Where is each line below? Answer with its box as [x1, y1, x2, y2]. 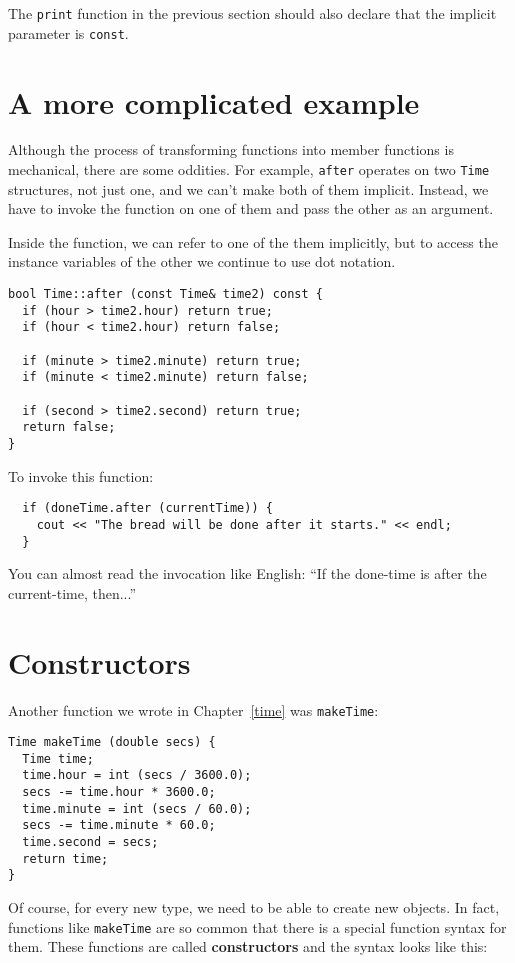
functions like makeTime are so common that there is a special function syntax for [8, 916, 507, 937]
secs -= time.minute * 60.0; [22, 818, 216, 833]
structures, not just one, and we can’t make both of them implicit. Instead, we [8, 178, 489, 199]
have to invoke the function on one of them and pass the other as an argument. [8, 198, 494, 219]
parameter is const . [8, 22, 129, 43]
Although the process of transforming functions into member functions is [8, 139, 454, 160]
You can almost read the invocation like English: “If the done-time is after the [8, 563, 487, 584]
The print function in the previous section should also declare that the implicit [8, 3, 497, 23]
